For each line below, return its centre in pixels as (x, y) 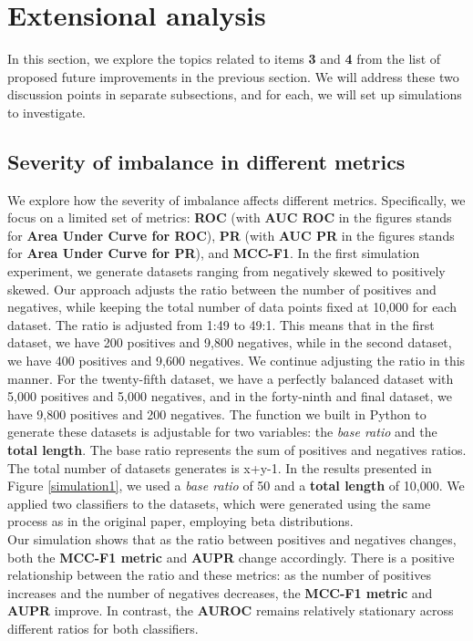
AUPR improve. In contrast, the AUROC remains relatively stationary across (231, 610)
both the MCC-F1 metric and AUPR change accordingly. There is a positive (231, 557)
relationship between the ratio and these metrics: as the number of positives (219, 575)
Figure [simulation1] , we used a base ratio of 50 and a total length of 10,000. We (236, 486)
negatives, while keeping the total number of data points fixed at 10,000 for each (232, 307)
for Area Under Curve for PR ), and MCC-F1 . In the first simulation (214, 253)
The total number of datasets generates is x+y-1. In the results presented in (220, 467)
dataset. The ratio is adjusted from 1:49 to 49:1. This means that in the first (221, 324)
